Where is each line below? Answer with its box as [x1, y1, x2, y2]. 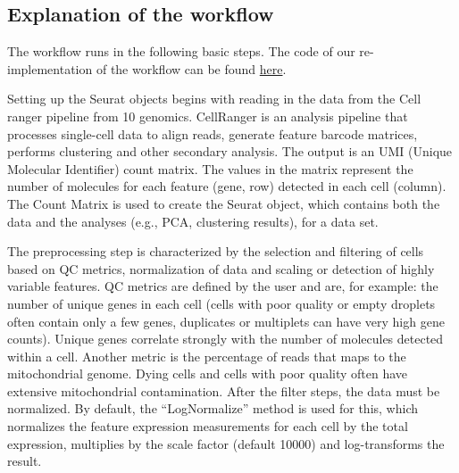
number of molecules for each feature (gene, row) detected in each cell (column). [7, 177, 446, 195]
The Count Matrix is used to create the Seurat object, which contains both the [7, 194, 440, 212]
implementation [7, 59, 93, 78]
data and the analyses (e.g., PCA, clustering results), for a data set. [7, 212, 379, 230]
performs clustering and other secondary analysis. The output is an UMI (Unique [7, 142, 453, 161]
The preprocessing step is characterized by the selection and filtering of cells [7, 242, 424, 261]
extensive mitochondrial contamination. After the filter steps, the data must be [7, 381, 440, 400]
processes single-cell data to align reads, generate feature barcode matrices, [7, 124, 418, 143]
